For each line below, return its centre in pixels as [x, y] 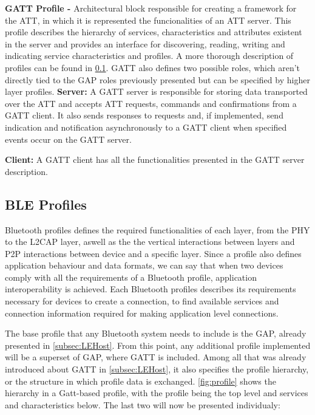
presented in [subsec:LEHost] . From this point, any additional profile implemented [158, 345]
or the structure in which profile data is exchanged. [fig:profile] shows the [141, 381]
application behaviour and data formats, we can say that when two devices [144, 265]
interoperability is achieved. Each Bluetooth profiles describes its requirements [151, 289]
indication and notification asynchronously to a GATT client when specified [146, 127]
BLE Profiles [46, 204]
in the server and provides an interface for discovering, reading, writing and [145, 43]
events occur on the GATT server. [68, 139]
